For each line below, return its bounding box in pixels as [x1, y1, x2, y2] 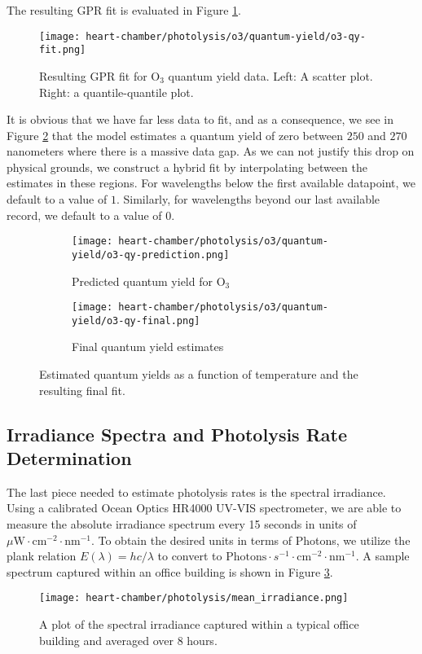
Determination [7, 446, 132, 471]
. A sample [355, 547, 410, 564]
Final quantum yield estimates [72, 338, 224, 355]
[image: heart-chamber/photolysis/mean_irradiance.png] [39, 592, 349, 604]
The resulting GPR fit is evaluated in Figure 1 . [7, 2, 241, 18]
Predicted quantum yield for [72, 272, 213, 289]
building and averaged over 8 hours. [39, 631, 218, 648]
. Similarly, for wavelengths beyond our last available [116, 191, 380, 208]
